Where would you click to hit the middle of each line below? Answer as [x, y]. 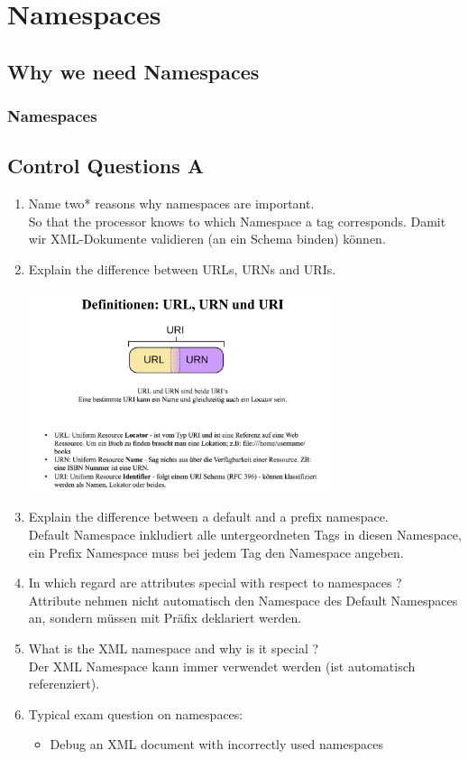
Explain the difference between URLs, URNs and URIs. [182, 268]
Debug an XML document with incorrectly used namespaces [216, 744]
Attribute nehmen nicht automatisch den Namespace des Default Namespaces [243, 600]
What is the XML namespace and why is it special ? [174, 648]
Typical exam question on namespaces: [136, 713]
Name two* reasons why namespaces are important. [171, 204]
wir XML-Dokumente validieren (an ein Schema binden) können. [207, 239]
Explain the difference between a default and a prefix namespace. [208, 517]
